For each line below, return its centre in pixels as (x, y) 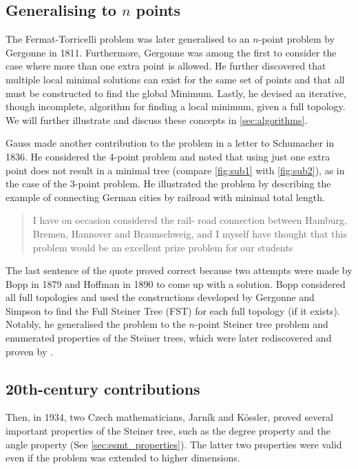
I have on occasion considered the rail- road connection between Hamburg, (190, 220)
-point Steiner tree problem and (261, 324)
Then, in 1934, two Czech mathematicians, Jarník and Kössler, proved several (169, 417)
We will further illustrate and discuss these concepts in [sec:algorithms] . (157, 119)
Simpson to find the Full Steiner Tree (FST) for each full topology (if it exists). (173, 310)
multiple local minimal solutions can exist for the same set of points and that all (175, 79)
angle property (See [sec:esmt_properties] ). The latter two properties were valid (174, 444)
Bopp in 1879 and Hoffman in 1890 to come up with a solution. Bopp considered (176, 283)
